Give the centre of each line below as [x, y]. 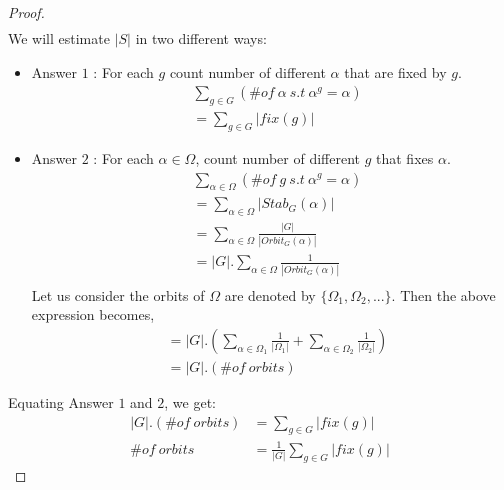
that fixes [405, 157]
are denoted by [270, 294]
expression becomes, [93, 314]
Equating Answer [61, 402]
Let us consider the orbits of [118, 294]
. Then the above [443, 294]
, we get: [190, 402]
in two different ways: [201, 38]
